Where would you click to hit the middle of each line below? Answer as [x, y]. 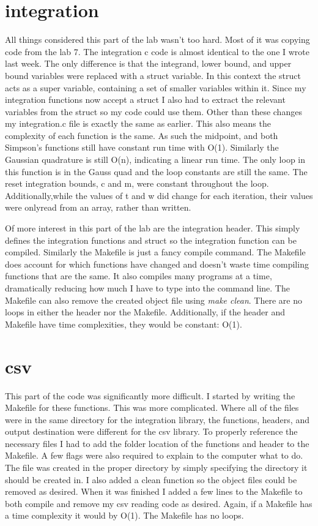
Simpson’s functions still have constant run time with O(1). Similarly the [142, 147]
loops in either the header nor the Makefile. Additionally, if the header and [145, 312]
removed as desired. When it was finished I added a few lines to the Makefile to [154, 491]
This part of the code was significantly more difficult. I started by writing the [150, 395]
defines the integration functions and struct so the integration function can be [151, 240]
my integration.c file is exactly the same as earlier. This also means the [138, 123]
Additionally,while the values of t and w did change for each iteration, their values [159, 195]
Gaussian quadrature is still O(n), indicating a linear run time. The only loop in [155, 160]
